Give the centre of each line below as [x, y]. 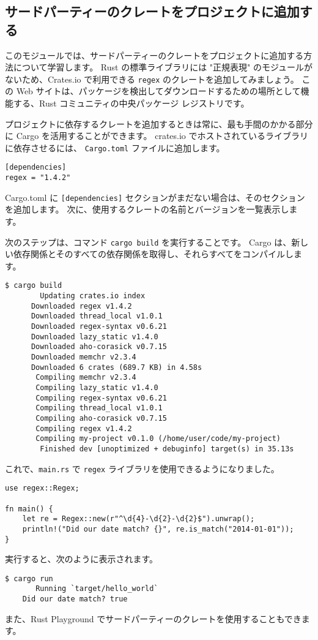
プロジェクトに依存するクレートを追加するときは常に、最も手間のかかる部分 [159, 123]
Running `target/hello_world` [97, 589]
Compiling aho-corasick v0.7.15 [101, 418]
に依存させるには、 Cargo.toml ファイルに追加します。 [115, 147]
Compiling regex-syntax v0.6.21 [101, 398]
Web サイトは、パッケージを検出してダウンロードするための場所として [158, 91]
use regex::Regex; [42, 488]
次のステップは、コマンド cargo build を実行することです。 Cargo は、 [148, 242]
